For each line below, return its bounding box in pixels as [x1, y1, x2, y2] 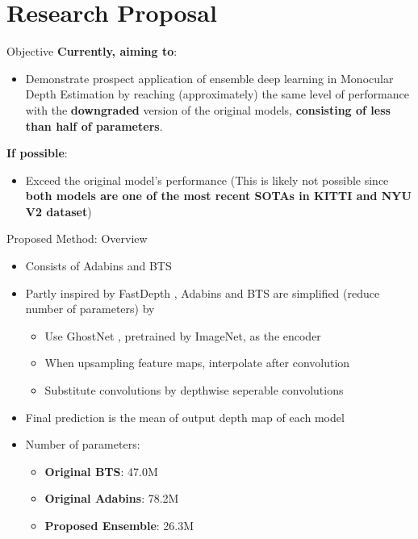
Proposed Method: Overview [6, 230, 148, 247]
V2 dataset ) [25, 203, 92, 219]
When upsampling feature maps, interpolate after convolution [44, 354, 350, 371]
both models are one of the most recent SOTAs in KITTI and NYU [25, 187, 412, 204]
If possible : [6, 144, 68, 161]
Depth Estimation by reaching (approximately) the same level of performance [25, 86, 409, 102]
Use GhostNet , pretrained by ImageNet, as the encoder [44, 327, 321, 344]
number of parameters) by [25, 300, 155, 317]
